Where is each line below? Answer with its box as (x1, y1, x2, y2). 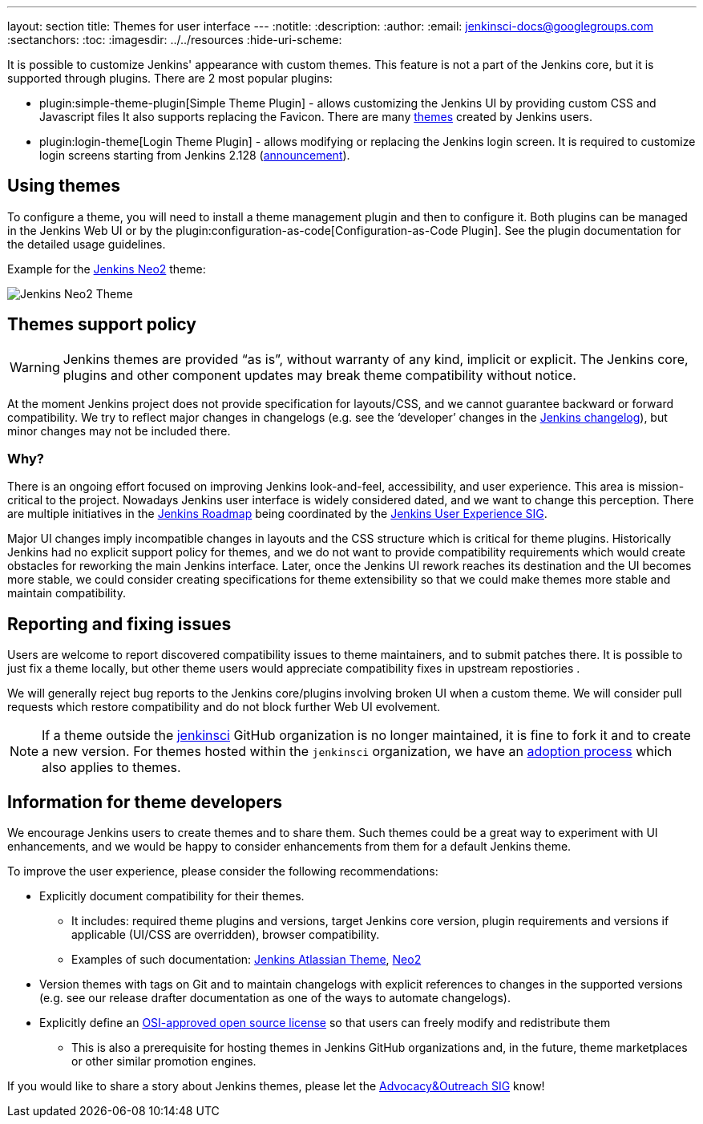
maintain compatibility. (7, 586, 126, 600)
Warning (10, 358, 60, 375)
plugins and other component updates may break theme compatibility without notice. (63, 366, 576, 383)
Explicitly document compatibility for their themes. (39, 889, 305, 904)
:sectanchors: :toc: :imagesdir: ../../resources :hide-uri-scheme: (7, 33, 342, 46)
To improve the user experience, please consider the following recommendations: (7, 864, 438, 879)
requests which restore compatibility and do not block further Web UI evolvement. (7, 700, 441, 714)
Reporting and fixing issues (7, 613, 232, 634)
